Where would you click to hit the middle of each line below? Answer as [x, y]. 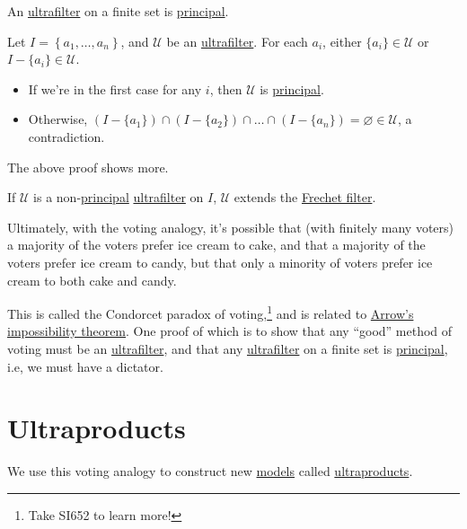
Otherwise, [58, 119]
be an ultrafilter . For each [237, 41]
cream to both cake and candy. [92, 280]
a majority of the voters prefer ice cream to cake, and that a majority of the [216, 245]
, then [226, 88]
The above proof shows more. [88, 167]
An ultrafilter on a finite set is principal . [118, 11]
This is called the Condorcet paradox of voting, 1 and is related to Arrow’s [211, 312]
